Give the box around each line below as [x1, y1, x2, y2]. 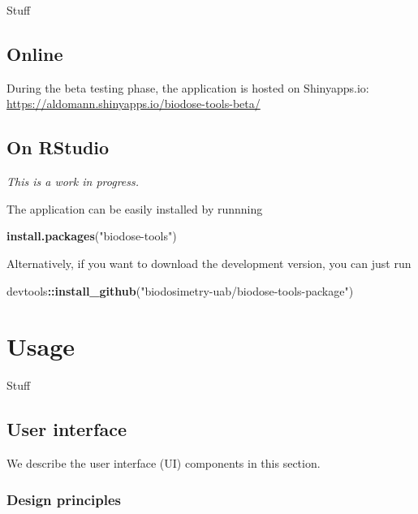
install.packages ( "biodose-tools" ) [6, 227, 177, 244]
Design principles [6, 489, 122, 509]
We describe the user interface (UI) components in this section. [6, 455, 321, 472]
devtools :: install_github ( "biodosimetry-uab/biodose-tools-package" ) [6, 282, 354, 299]
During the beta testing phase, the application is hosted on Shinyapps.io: [6, 79, 369, 96]
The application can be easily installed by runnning [6, 200, 263, 217]
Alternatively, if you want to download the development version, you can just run [6, 254, 412, 271]
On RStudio [6, 135, 110, 160]
